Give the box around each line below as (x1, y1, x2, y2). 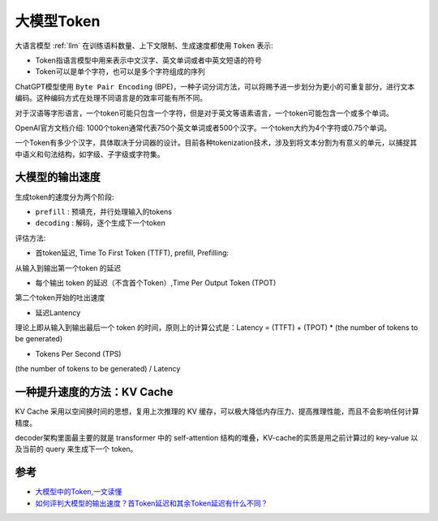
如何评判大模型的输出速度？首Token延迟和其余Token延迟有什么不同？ (35, 498, 268, 508)
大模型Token (15, 12, 101, 30)
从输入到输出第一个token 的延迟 (15, 263, 122, 272)
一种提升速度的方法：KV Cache (15, 385, 174, 399)
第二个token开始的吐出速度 (15, 293, 105, 302)
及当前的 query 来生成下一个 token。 (15, 444, 138, 454)
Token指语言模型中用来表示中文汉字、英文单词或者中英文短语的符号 (35, 55, 263, 65)
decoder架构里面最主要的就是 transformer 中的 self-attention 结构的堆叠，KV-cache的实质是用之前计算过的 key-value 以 (15, 432, 419, 442)
